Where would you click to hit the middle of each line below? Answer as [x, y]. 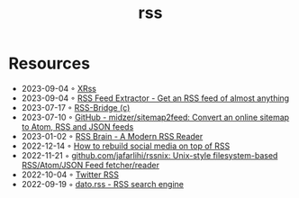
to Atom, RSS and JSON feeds [77, 126]
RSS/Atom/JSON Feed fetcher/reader [90, 165]
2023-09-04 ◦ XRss [59, 88]
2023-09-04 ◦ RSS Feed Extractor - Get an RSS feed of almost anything [155, 98]
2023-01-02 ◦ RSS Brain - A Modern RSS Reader [112, 136]
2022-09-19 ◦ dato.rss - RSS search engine [102, 184]
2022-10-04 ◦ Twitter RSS [70, 175]
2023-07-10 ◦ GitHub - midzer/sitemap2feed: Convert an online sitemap [155, 117]
